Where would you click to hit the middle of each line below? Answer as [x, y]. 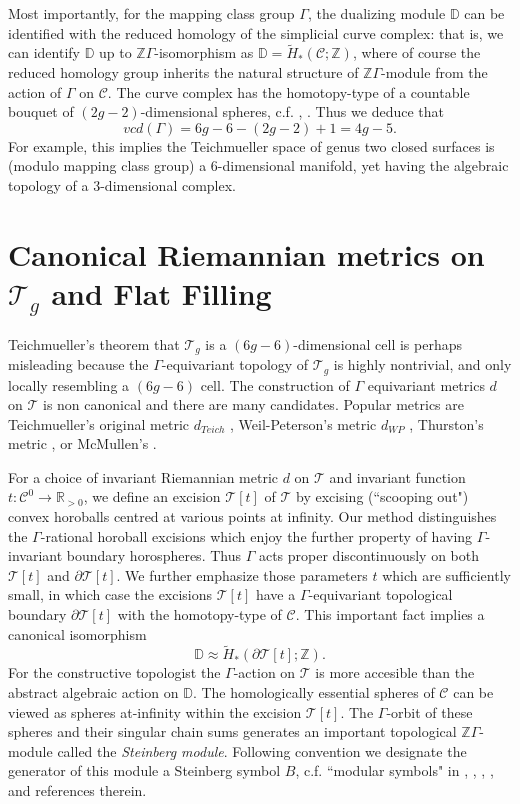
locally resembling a [69, 384]
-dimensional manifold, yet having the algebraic [363, 165]
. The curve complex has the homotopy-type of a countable [288, 91]
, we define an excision [152, 496]
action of [35, 91]
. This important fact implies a [390, 614]
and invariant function [397, 476]
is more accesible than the [395, 672]
